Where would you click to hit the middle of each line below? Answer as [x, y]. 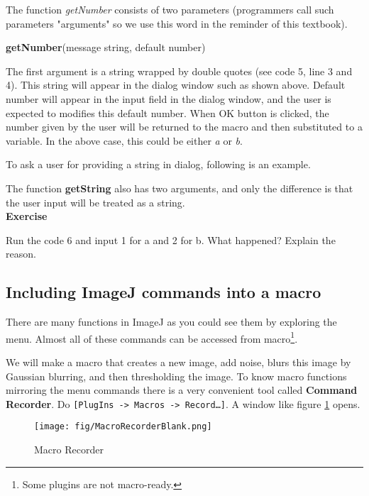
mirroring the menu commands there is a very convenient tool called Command [182, 390]
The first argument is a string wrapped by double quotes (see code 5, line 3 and [179, 71]
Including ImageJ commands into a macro [164, 292]
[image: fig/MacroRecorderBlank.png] [123, 427]
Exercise [27, 216]
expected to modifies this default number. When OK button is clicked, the [167, 112]
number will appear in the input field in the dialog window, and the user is [169, 98]
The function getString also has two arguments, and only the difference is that [180, 188]
